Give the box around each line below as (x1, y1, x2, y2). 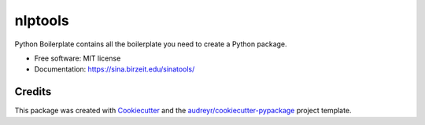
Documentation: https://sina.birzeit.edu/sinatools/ (34, 64, 195, 74)
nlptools (14, 12, 70, 29)
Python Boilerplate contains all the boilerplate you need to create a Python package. (14, 39, 287, 49)
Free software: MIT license (34, 53, 121, 63)
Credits (14, 85, 52, 98)
